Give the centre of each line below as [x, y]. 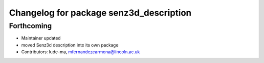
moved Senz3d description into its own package [70, 45]
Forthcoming [31, 26]
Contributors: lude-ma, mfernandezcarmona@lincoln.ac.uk [81, 52]
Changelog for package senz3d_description [100, 13]
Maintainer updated [41, 38]
